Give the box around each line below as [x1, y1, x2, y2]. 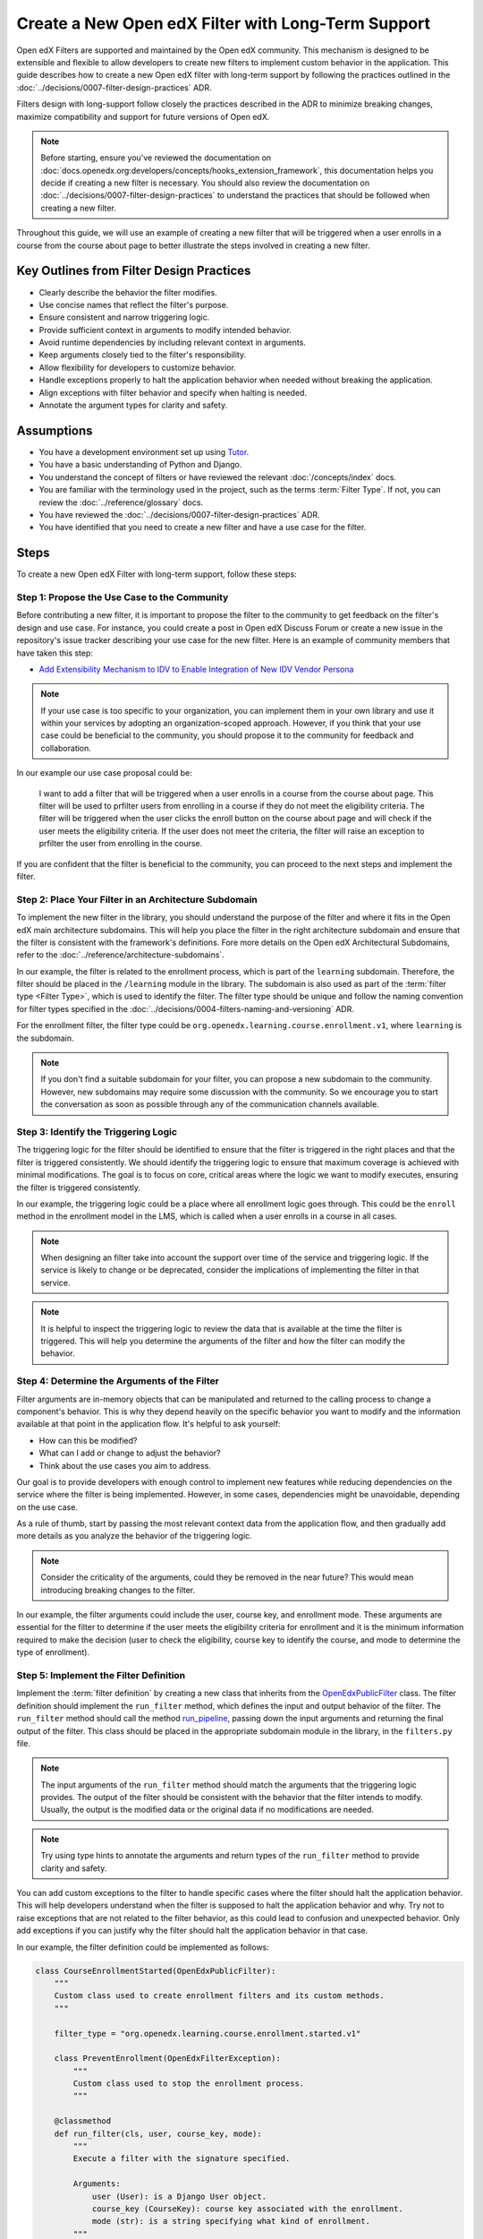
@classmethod [54, 2116, 112, 2126]
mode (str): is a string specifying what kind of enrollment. [91, 2217, 371, 2226]
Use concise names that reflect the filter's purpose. [38, 299, 229, 310]
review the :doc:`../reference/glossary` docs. [38, 497, 204, 508]
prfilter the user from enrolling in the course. [38, 838, 203, 849]
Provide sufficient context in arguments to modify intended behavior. [38, 324, 292, 335]
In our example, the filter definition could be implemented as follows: [16, 1942, 270, 1952]
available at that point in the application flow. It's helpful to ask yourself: [16, 1419, 281, 1429]
